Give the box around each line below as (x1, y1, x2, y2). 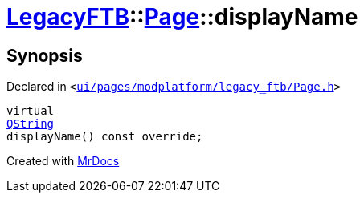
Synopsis (6, 45, 83, 66)
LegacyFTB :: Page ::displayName (6, 3, 358, 30)
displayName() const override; (6, 130, 203, 144)
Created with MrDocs (6, 154, 120, 169)
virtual (6, 104, 55, 118)
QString (6, 117, 55, 131)
